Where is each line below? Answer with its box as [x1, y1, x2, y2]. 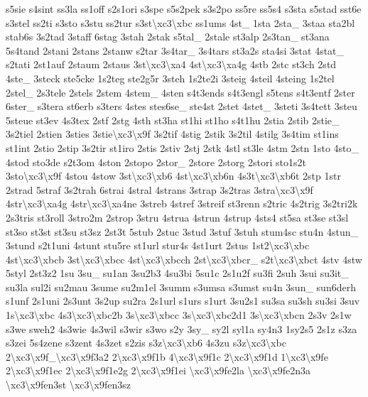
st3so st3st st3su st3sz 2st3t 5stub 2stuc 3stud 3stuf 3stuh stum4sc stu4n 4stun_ [6, 224, 358, 239]
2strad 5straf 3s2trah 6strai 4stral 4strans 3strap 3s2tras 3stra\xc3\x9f [6, 182, 313, 197]
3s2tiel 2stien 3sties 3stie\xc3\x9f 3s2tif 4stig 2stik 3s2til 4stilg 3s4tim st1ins [6, 126, 339, 141]
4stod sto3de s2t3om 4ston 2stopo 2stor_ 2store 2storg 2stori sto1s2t [6, 154, 306, 169]
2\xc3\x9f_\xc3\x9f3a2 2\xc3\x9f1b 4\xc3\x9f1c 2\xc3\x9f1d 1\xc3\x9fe [6, 349, 328, 364]
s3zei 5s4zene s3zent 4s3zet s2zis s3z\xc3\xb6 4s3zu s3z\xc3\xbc [6, 335, 286, 350]
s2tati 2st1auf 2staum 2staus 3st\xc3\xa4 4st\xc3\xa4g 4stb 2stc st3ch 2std [6, 57, 337, 72]
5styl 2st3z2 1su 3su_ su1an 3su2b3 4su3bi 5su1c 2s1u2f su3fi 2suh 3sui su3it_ [6, 266, 349, 281]
